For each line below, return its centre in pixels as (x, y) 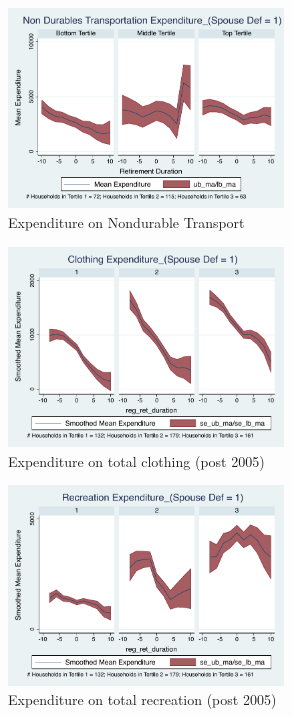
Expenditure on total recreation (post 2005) (142, 699)
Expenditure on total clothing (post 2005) (136, 460)
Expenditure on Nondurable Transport (126, 222)
